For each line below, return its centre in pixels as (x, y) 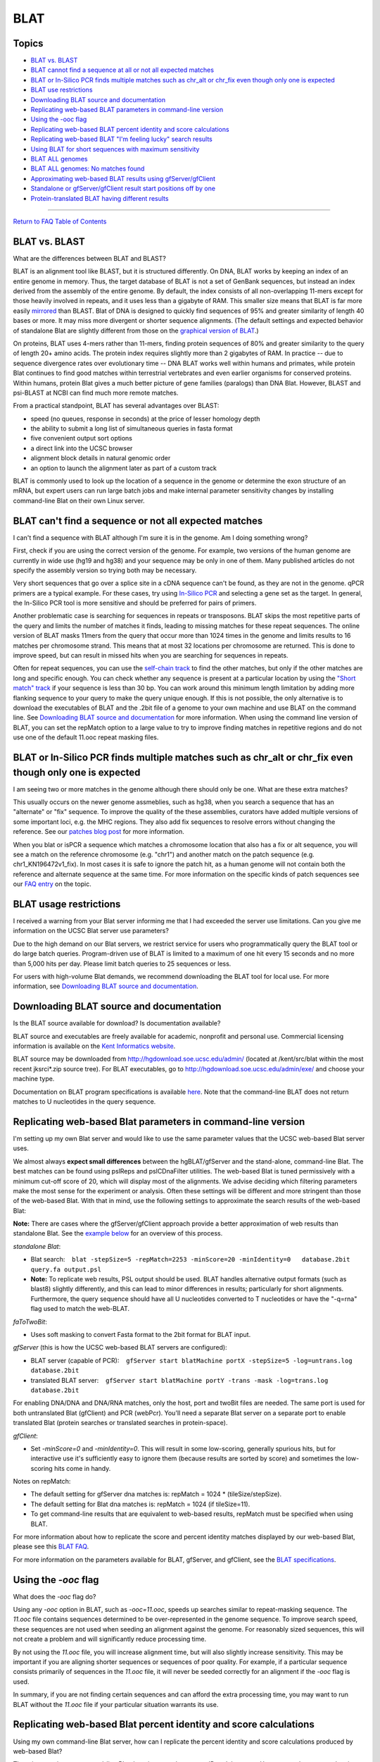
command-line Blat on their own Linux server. (79, 500)
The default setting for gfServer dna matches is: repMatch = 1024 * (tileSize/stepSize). (156, 1494)
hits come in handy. (82, 1468)
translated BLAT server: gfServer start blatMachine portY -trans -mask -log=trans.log (179, 1380)
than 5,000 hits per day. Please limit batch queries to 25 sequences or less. (122, 963)
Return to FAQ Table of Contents (60, 221)
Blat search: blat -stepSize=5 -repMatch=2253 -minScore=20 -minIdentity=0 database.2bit (190, 1259)
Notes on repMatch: (42, 1481)
